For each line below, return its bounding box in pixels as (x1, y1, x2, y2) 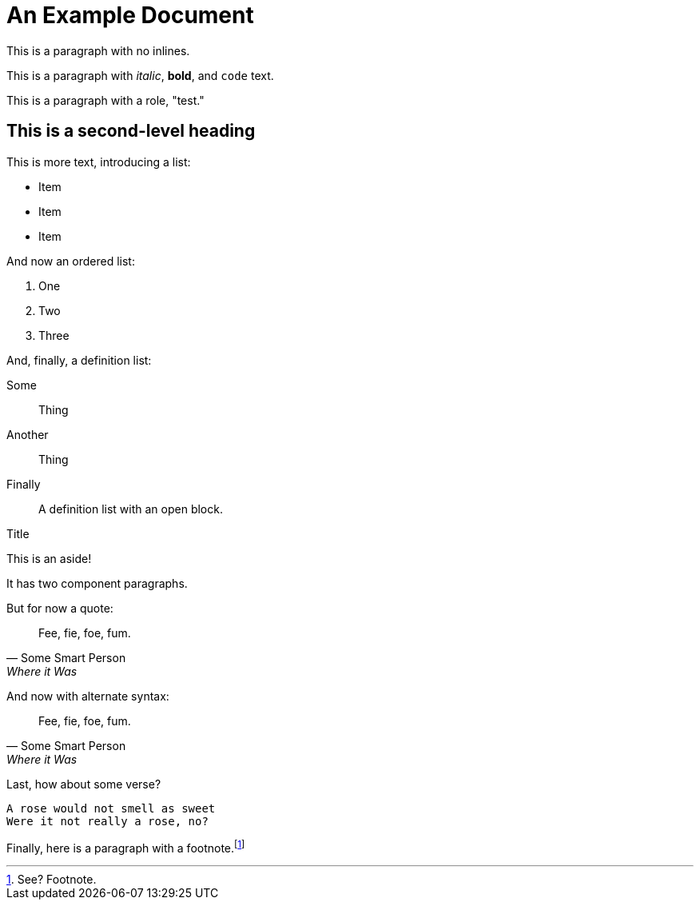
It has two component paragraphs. (6, 576, 188, 590)
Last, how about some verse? (6, 776, 161, 791)
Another (6, 427, 49, 441)
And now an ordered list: (6, 253, 135, 268)
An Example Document (6, 2, 254, 29)
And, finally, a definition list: (6, 353, 152, 367)
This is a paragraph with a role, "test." (6, 93, 205, 107)
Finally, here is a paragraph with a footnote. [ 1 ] (6, 838, 245, 855)
